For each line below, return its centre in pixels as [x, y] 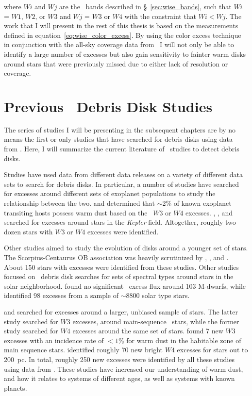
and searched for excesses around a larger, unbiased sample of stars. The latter [121, 311]
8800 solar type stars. [158, 295]
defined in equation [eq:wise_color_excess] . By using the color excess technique [123, 35]
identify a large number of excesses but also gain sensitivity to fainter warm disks [125, 54]
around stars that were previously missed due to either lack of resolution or [116, 63]
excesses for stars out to [212, 350]
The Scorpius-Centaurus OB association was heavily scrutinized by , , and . [116, 257]
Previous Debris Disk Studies [108, 106]
